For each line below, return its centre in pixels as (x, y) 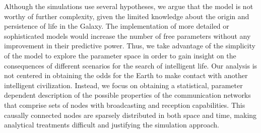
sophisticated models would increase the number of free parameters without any (127, 36)
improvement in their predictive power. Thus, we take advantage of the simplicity (130, 46)
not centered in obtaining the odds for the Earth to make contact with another (126, 75)
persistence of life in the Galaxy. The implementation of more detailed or (117, 26)
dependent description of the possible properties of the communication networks (127, 95)
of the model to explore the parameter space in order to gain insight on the (120, 55)
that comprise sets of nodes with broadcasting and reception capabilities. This (125, 105)
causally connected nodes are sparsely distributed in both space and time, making (130, 115)
